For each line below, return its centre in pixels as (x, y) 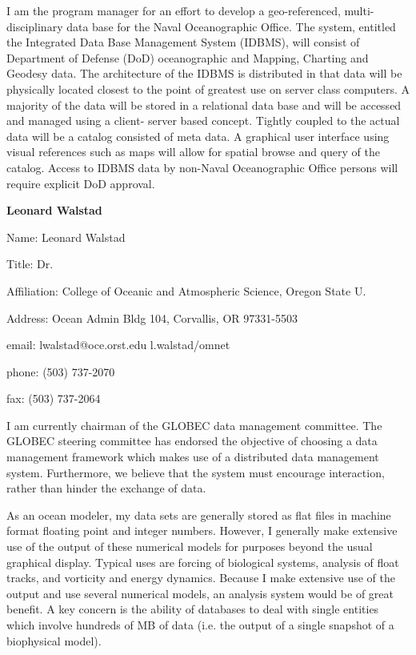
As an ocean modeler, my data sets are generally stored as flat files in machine (199, 514)
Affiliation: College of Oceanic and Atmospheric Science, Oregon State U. (186, 290)
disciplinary (35, 26)
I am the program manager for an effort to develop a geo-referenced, (174, 10)
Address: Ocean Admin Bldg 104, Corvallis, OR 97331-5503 (152, 317)
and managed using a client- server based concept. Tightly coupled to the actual (203, 121)
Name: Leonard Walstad (66, 237)
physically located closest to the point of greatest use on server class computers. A (208, 88)
